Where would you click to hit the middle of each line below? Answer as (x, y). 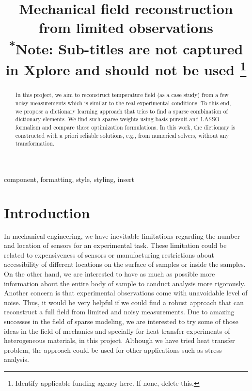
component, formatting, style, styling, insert (69, 179)
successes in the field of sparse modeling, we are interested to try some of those (121, 321)
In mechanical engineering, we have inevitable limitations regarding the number (122, 236)
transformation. (35, 143)
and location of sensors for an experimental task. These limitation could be (115, 245)
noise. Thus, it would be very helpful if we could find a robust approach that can (124, 302)
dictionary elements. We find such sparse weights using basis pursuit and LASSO (117, 119)
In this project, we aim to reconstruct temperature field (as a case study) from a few (122, 95)
